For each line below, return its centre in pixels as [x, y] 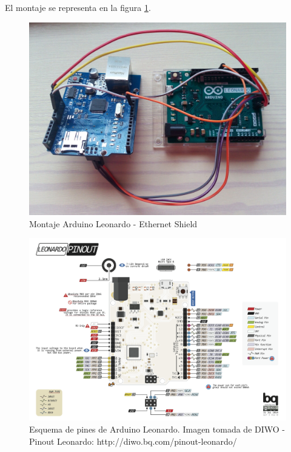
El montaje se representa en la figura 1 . [78, 7]
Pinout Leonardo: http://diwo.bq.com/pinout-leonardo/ [133, 441]
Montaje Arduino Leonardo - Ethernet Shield [113, 223]
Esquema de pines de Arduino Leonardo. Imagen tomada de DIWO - [157, 429]
